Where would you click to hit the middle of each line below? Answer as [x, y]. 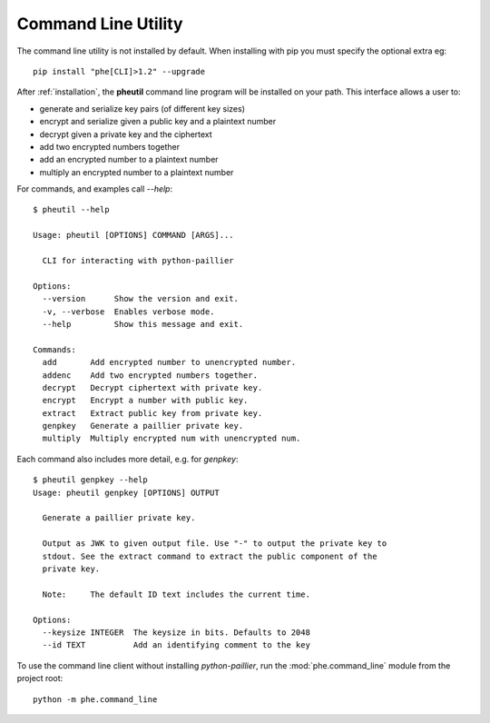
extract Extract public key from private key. [152, 413]
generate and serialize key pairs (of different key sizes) [142, 108]
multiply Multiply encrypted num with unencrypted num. [171, 439]
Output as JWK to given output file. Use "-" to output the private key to [215, 544]
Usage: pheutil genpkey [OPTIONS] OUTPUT [126, 492]
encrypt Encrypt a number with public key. [145, 401]
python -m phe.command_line [95, 699]
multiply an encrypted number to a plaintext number [137, 172]
